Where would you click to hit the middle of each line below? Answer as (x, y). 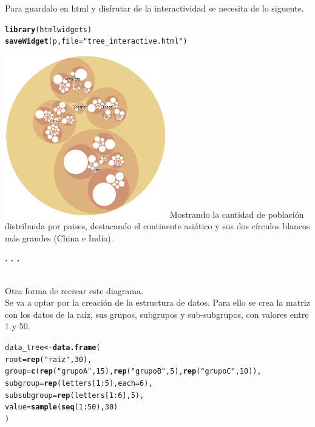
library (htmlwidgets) (49, 29)
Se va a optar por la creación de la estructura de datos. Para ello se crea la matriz (157, 302)
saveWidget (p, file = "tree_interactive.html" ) (96, 42)
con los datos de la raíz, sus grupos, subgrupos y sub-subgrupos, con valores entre (157, 314)
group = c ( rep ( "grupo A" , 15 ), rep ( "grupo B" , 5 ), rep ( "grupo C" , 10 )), (133, 372)
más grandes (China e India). (59, 237)
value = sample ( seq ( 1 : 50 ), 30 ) (62, 407)
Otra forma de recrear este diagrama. (74, 290)
